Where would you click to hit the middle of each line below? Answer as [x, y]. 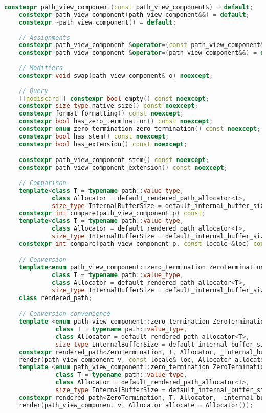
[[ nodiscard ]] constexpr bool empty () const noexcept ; [114, 98]
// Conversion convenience [64, 314]
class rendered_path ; [55, 298]
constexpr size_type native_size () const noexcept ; [108, 106]
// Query [33, 91]
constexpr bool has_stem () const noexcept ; [94, 136]
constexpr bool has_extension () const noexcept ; [103, 144]
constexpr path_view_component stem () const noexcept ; [114, 160]
